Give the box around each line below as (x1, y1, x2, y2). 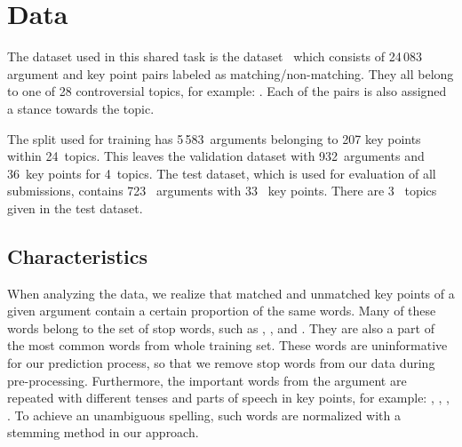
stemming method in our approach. (7, 423, 199, 442)
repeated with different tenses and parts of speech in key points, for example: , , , (7, 388, 450, 407)
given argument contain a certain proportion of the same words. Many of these (7, 301, 436, 320)
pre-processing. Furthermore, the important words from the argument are (7, 371, 407, 389)
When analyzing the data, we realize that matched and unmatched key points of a (7, 283, 455, 302)
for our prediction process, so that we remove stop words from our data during (7, 354, 435, 372)
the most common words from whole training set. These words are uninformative (7, 336, 448, 355)
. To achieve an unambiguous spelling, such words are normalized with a (7, 405, 401, 424)
